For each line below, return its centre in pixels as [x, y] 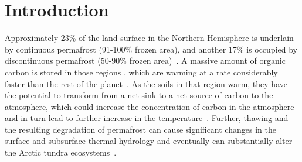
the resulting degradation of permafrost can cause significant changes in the [140, 129]
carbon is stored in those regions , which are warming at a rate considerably [141, 72]
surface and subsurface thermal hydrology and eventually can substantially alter [149, 141]
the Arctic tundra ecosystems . [61, 152]
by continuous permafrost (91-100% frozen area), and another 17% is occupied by [151, 49]
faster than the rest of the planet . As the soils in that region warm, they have [146, 83]
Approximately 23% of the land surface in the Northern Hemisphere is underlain [149, 38]
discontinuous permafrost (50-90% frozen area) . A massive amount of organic [145, 61]
